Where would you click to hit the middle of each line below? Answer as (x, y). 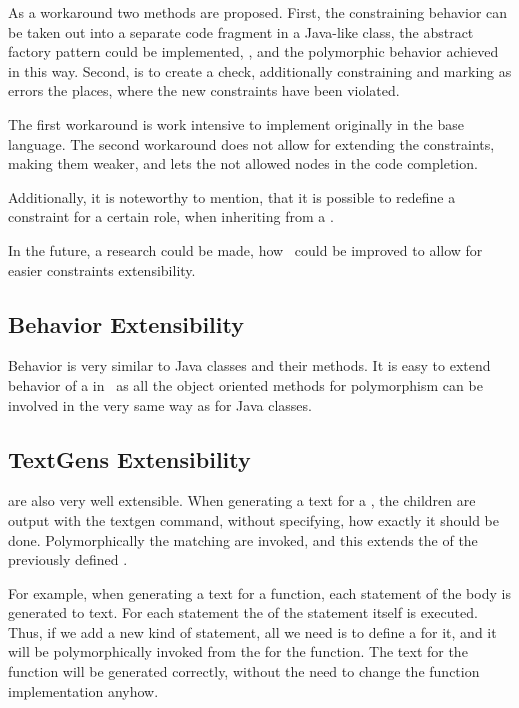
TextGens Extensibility (129, 458)
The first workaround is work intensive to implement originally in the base (236, 123)
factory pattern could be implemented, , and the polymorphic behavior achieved (253, 51)
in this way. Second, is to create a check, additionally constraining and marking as (260, 70)
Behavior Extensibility (126, 323)
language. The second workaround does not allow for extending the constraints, (251, 143)
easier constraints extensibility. (102, 269)
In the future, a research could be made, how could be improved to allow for (245, 249)
